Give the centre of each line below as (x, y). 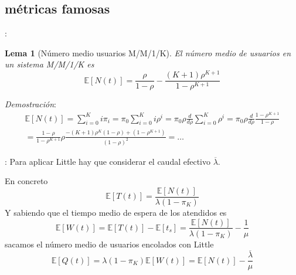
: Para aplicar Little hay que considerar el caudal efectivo (108, 161)
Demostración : (31, 104)
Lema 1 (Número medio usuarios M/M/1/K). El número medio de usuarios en (148, 52)
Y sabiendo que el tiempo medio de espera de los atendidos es (116, 212)
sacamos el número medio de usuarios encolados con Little (109, 244)
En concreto (26, 181)
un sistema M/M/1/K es (50, 64)
